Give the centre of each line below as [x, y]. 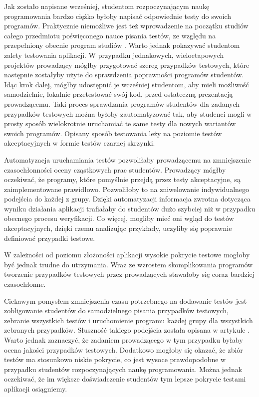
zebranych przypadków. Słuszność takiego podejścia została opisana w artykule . [127, 330]
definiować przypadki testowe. [50, 238]
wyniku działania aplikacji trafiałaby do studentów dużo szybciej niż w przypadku [130, 208]
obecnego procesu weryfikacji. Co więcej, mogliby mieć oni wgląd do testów [119, 218]
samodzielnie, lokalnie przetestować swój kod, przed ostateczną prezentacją [119, 94]
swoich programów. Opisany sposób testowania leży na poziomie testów [113, 133]
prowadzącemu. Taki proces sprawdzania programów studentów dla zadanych [122, 103]
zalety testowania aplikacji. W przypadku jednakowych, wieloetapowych [114, 55]
